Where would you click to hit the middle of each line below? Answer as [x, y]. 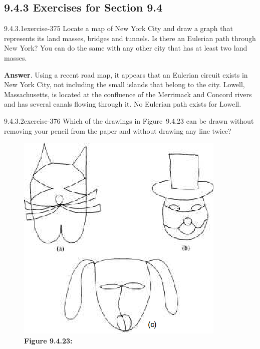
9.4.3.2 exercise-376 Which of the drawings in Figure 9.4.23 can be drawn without [129, 120]
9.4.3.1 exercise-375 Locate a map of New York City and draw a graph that [118, 28]
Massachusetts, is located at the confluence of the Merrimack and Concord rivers [128, 94]
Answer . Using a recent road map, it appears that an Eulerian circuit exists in [126, 74]
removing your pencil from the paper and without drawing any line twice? [118, 130]
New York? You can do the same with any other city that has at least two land [126, 48]
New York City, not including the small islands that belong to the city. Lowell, [124, 84]
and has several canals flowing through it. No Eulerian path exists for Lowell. [123, 104]
